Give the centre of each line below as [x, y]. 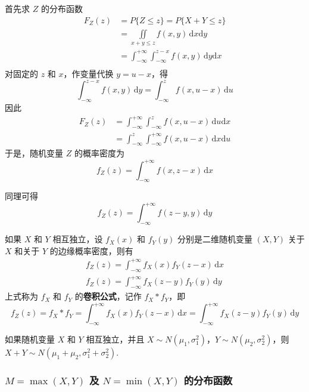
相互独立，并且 [115, 339]
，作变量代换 [88, 74]
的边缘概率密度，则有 [91, 250]
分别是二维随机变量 [215, 239]
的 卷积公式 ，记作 [108, 296]
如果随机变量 [30, 339]
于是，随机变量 [34, 153]
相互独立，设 [78, 239]
